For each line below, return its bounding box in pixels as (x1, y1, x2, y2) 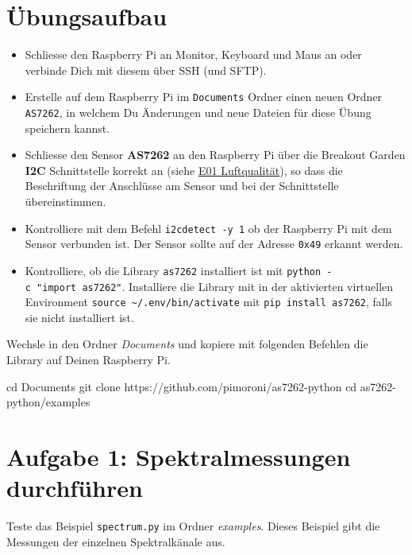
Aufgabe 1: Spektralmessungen (6, 441, 351, 473)
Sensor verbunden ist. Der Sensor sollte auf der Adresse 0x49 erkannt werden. (25, 235, 403, 252)
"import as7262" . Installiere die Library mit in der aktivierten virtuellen (37, 277, 394, 294)
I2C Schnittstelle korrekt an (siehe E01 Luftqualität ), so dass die (25, 161, 343, 178)
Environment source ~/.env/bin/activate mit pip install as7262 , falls (25, 293, 393, 310)
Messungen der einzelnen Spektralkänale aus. (6, 533, 225, 549)
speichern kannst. (25, 119, 110, 136)
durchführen (6, 472, 143, 504)
